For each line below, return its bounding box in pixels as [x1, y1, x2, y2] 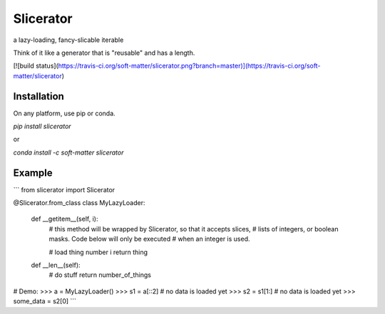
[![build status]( [13, 61, 58, 70]
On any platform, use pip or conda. [13, 109, 115, 117]
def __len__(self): [31, 261, 81, 270]
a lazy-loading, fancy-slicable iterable [13, 36, 124, 44]
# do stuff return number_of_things [48, 271, 151, 279]
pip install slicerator [13, 122, 71, 131]
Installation [13, 90, 64, 103]
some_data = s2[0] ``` [13, 297, 77, 305]
